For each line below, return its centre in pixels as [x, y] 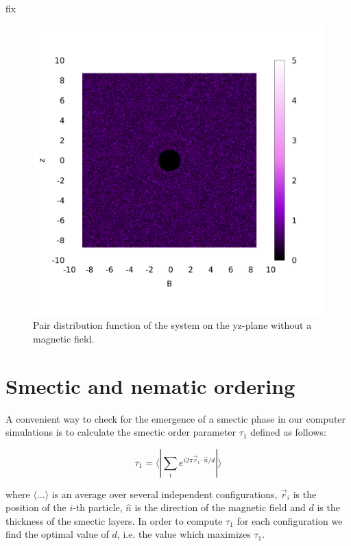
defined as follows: [288, 432]
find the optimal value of [57, 534]
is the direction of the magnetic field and [220, 507]
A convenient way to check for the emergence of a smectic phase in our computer [176, 418]
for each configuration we [290, 520]
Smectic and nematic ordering [150, 385]
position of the [36, 507]
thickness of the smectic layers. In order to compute [114, 520]
